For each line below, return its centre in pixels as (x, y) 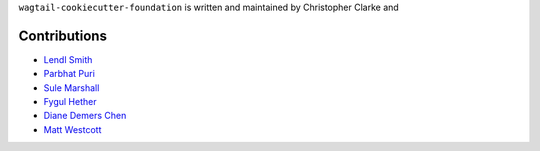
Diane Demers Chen (85, 116)
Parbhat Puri (69, 74)
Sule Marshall (71, 87)
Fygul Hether (70, 102)
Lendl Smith (68, 59)
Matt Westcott (72, 129)
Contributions (62, 35)
